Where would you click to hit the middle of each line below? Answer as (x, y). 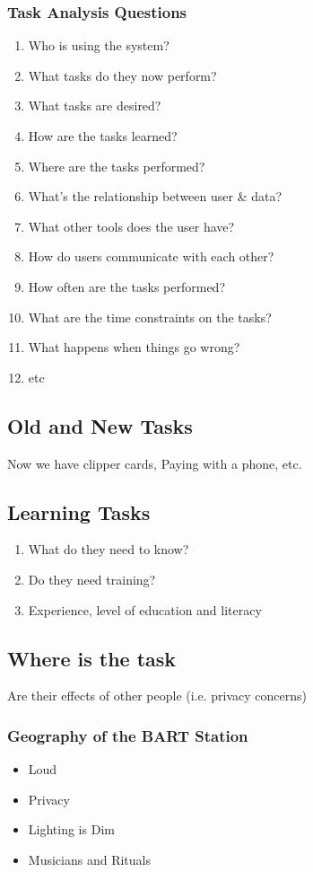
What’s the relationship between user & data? (155, 196)
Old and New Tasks (100, 425)
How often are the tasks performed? (126, 286)
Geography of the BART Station (128, 735)
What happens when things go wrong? (134, 347)
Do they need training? (92, 579)
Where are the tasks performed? (117, 166)
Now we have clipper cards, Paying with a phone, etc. (155, 463)
